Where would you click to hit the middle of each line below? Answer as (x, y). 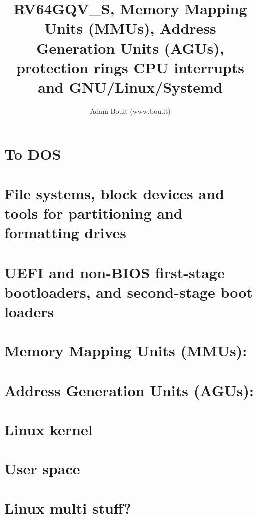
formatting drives (65, 233)
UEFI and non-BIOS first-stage (114, 272)
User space (42, 469)
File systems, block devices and (114, 193)
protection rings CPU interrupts (130, 67)
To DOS (33, 154)
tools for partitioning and (93, 213)
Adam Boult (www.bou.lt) (130, 111)
